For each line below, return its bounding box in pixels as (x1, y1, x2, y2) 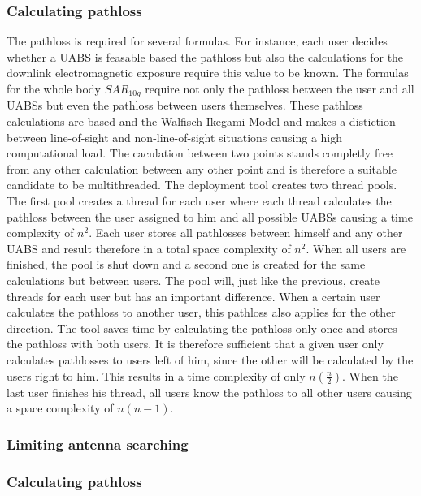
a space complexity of (7, 399, 114, 416)
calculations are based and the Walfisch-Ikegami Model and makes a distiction (7, 113, 396, 130)
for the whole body (7, 80, 101, 97)
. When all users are (306, 239, 406, 257)
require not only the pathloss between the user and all (145, 80, 414, 97)
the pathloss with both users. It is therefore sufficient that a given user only (7, 335, 384, 352)
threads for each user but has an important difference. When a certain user (7, 287, 380, 304)
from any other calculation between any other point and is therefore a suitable (7, 160, 397, 177)
